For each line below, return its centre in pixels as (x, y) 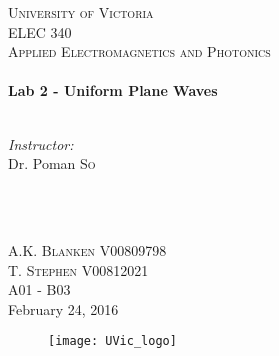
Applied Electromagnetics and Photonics (139, 51)
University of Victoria (81, 12)
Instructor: (41, 143)
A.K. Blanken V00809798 (87, 249)
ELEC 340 (40, 31)
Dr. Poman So (52, 163)
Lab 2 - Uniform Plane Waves (113, 90)
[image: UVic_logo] (112, 341)
